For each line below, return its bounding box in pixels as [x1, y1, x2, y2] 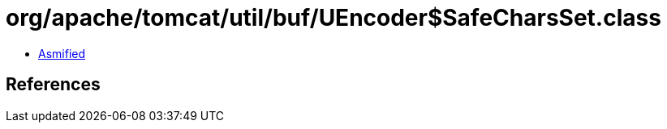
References [6, 74, 101, 95]
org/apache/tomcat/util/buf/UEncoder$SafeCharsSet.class [6, 4, 661, 31]
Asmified [38, 46, 86, 60]
